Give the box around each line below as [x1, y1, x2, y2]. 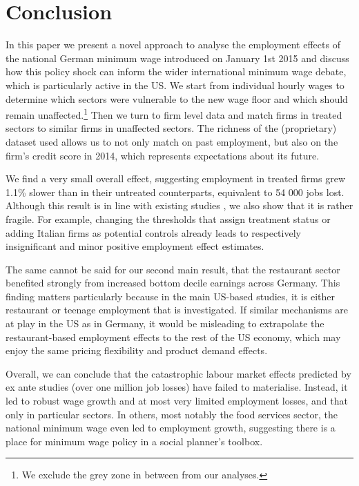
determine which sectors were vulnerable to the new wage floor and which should [6, 91, 348, 106]
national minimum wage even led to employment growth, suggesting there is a [6, 420, 336, 435]
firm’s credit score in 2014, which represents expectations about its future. [6, 148, 320, 162]
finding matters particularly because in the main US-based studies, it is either [6, 289, 336, 303]
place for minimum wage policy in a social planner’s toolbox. [6, 434, 263, 448]
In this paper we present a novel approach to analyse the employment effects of [6, 37, 340, 52]
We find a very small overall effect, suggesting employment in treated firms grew [6, 171, 345, 186]
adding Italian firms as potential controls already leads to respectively [6, 225, 301, 240]
